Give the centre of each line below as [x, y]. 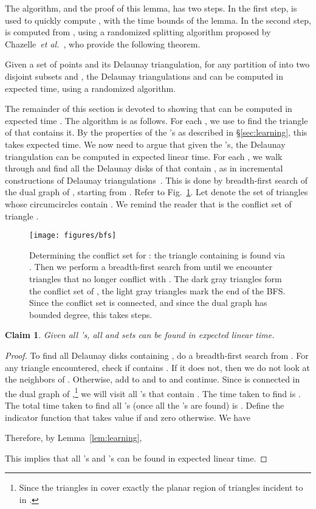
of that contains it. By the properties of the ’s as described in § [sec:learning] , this [156, 132]
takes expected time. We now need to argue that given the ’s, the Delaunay [145, 144]
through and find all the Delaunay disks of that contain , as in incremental [144, 168]
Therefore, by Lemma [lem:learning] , [74, 438]
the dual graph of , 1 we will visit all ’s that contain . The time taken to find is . [153, 392]
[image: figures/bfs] [73, 236]
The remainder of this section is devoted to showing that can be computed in [149, 109]
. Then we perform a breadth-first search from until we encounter [151, 267]
